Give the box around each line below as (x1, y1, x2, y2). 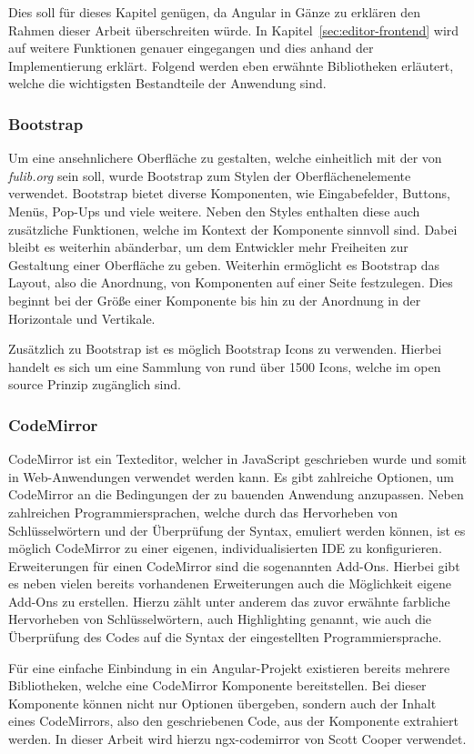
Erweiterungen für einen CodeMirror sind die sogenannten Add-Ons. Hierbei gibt (8, 556, 460, 575)
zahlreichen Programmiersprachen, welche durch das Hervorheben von (8, 502, 398, 521)
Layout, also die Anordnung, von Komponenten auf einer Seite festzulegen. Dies (8, 273, 453, 292)
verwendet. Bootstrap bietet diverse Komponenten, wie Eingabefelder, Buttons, (8, 184, 450, 203)
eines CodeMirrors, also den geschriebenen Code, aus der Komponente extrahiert (8, 711, 459, 730)
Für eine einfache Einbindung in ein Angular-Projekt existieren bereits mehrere (8, 658, 450, 677)
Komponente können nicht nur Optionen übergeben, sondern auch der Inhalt (8, 693, 437, 712)
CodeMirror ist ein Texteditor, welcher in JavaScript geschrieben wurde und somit (8, 449, 467, 468)
